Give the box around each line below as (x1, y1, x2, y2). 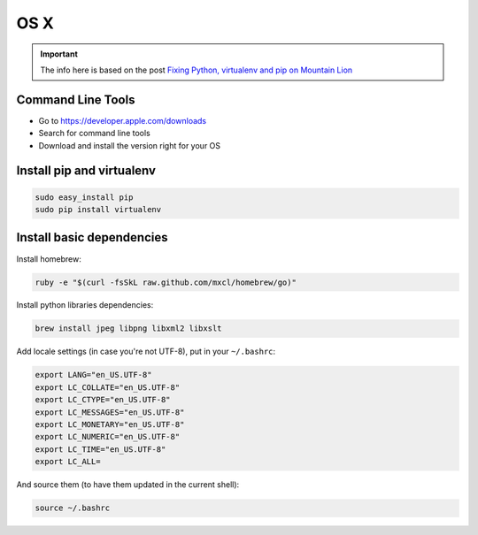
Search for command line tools (38, 128, 150, 139)
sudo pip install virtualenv (35, 204, 162, 215)
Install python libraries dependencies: (16, 300, 154, 310)
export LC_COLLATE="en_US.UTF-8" (35, 382, 181, 393)
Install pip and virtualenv (16, 164, 157, 179)
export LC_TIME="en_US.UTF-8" (35, 444, 166, 455)
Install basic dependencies (16, 230, 168, 245)
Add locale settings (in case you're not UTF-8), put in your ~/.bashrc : (16, 346, 276, 357)
